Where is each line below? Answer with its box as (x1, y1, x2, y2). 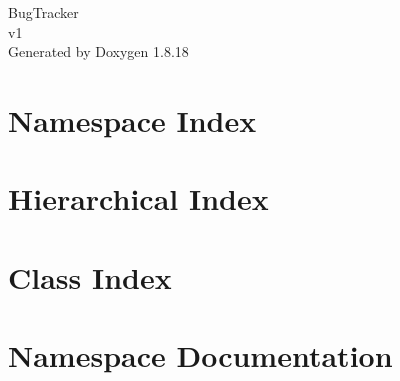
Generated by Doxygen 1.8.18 (8, 41, 189, 62)
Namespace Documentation (8, 335, 393, 376)
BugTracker (8, 2, 79, 22)
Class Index (8, 256, 172, 297)
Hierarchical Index (8, 178, 269, 219)
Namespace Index (8, 99, 257, 140)
